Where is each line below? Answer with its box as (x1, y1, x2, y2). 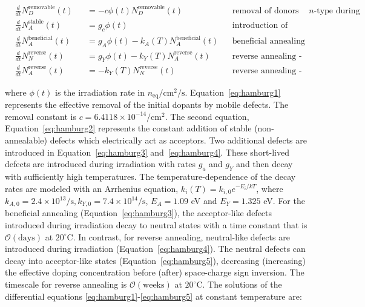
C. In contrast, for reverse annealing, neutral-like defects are (67, 230, 290, 243)
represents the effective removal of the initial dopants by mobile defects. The (5, 98, 289, 111)
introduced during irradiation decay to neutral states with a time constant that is (5, 219, 307, 231)
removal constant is (5, 110, 77, 122)
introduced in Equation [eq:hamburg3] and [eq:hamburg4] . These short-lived (5, 145, 290, 158)
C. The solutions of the (196, 278, 282, 291)
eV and (191, 194, 217, 206)
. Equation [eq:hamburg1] (185, 85, 281, 98)
